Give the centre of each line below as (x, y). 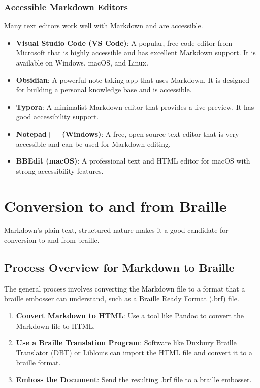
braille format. (38, 362)
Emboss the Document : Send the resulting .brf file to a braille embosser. (134, 380)
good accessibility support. (57, 117)
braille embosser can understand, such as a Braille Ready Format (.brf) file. (122, 298)
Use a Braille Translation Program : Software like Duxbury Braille (126, 343)
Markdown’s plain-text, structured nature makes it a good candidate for (116, 230)
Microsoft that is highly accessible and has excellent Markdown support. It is (136, 53)
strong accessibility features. (60, 170)
